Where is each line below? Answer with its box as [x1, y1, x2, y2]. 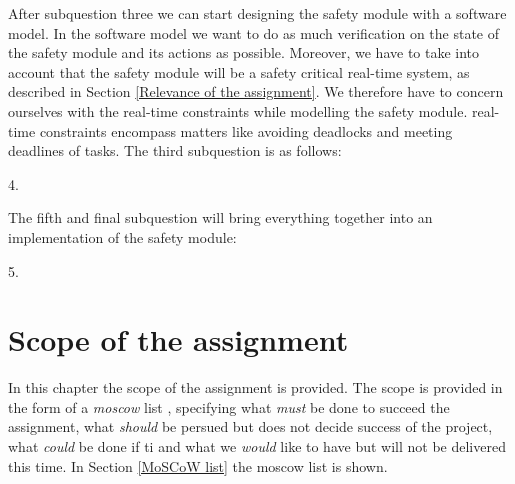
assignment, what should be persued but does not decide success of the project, [8, 416, 493, 437]
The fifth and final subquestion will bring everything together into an [8, 207, 433, 228]
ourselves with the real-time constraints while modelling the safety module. [8, 100, 468, 121]
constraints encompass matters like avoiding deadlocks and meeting [39, 120, 453, 141]
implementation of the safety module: [8, 226, 237, 247]
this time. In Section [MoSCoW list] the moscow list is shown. [8, 455, 388, 476]
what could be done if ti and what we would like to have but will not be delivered [8, 436, 506, 457]
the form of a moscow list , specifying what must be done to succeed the [8, 396, 450, 417]
